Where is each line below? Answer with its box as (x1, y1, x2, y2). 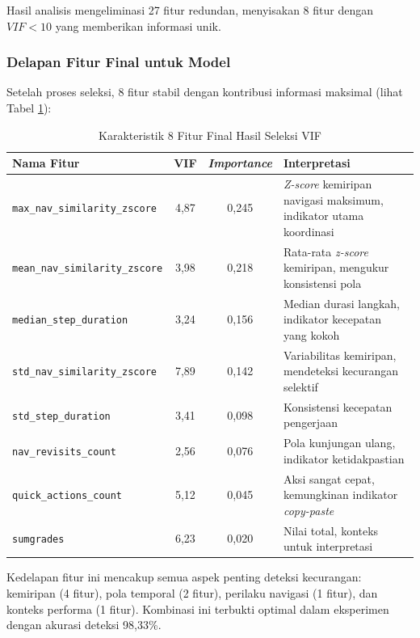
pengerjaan (283, 414, 338, 431)
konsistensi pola (283, 274, 362, 291)
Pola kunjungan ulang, (283, 434, 396, 451)
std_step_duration (12, 410, 111, 422)
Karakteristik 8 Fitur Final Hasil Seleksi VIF (99, 126, 321, 143)
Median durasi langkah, (283, 294, 401, 311)
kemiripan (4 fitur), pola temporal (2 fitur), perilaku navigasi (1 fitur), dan (6, 584, 378, 601)
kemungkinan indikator (283, 486, 398, 503)
